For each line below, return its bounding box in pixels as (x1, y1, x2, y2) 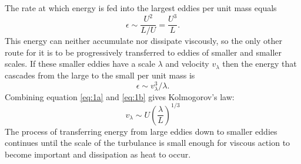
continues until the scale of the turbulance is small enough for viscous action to (5, 136, 290, 149)
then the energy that (222, 57, 297, 70)
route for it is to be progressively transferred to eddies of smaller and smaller (5, 46, 282, 58)
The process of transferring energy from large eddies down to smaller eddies (5, 125, 277, 137)
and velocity (165, 57, 209, 70)
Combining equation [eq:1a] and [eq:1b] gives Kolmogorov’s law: (5, 90, 235, 102)
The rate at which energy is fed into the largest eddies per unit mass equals (5, 2, 277, 13)
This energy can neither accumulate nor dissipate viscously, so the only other (5, 35, 282, 47)
